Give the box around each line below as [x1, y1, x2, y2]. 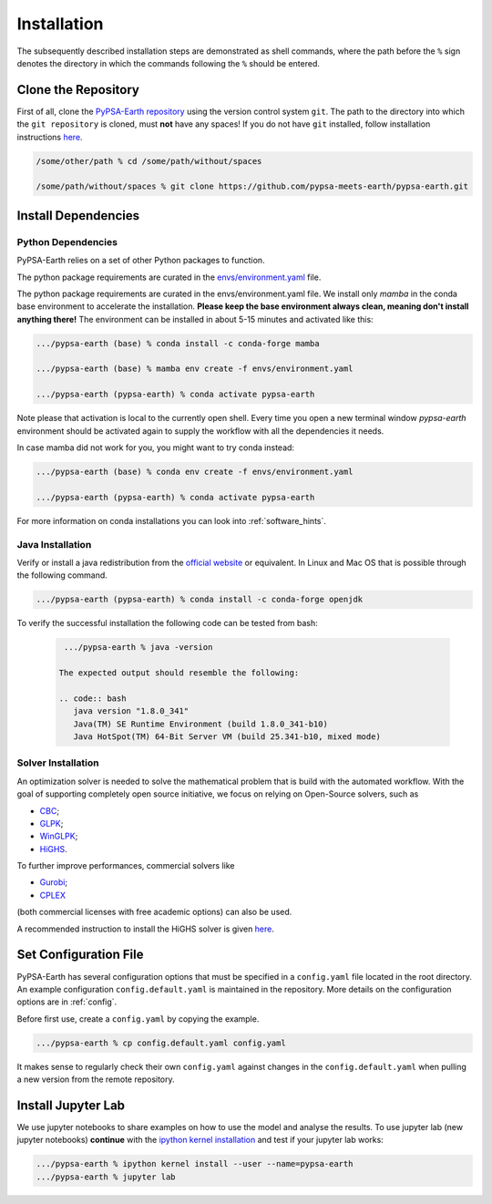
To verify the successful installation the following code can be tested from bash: [16, 618, 318, 629]
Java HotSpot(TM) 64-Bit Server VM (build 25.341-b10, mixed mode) [73, 731, 382, 742]
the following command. [16, 570, 108, 581]
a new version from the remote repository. [16, 1074, 175, 1085]
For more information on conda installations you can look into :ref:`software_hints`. [16, 515, 327, 526]
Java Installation [16, 538, 92, 551]
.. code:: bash [58, 693, 127, 704]
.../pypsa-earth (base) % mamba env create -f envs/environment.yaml [36, 364, 354, 374]
